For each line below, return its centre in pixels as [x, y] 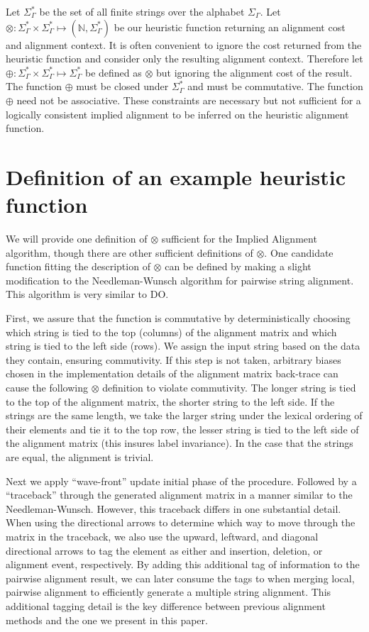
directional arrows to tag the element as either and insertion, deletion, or [164, 550]
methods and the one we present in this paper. [107, 620]
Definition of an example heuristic [176, 176]
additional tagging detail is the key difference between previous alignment [166, 605]
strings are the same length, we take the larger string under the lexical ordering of [184, 415]
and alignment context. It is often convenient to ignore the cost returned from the [184, 44]
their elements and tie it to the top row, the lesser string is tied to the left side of [182, 429]
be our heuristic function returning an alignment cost [230, 27]
